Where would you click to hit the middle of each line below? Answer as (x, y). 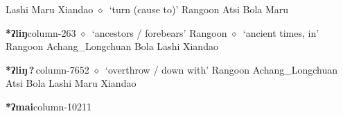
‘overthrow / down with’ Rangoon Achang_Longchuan (222, 69)
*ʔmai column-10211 (49, 106)
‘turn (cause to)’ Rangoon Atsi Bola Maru (199, 9)
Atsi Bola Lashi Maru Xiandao (71, 83)
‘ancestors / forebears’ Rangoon (159, 32)
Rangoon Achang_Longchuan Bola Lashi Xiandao (112, 46)
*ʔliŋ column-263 (41, 32)
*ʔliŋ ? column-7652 (47, 69)
